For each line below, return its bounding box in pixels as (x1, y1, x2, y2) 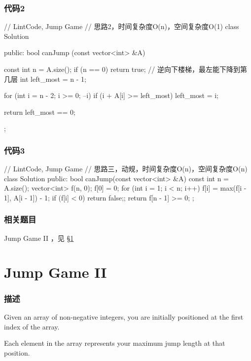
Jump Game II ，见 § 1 (4, 232, 74, 243)
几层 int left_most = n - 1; (4, 73, 86, 84)
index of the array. (4, 321, 60, 331)
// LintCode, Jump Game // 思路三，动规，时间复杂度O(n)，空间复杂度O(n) (4, 164, 248, 174)
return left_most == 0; (4, 106, 75, 117)
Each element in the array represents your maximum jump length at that (4, 338, 225, 348)
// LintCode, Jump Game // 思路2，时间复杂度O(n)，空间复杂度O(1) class (4, 21, 239, 32)
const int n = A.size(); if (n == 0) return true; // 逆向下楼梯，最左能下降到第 (4, 64, 247, 74)
